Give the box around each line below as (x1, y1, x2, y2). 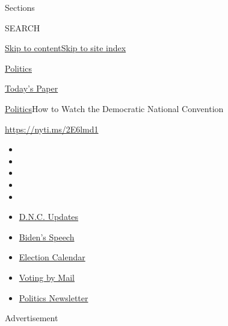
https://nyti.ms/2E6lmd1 (5, 122, 99, 135)
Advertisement (5, 312, 58, 324)
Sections (5, 1, 35, 13)
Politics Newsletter (19, 291, 88, 304)
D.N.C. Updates (19, 210, 79, 223)
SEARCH (5, 21, 40, 34)
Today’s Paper (5, 82, 58, 95)
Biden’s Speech (19, 230, 75, 243)
